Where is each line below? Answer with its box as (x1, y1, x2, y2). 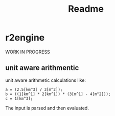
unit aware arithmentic (5, 63, 79, 72)
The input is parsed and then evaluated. (5, 105, 89, 111)
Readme (68, 3, 104, 15)
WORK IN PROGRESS (5, 49, 50, 55)
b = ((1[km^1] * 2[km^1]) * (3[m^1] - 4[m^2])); (5, 91, 111, 97)
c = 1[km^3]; (5, 96, 33, 101)
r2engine (5, 32, 45, 43)
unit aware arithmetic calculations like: (5, 77, 86, 83)
